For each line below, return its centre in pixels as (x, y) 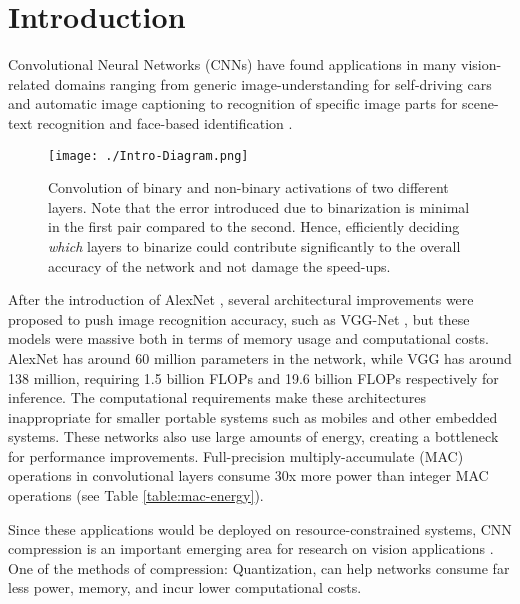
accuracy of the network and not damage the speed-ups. (219, 265)
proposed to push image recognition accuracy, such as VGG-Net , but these (239, 318)
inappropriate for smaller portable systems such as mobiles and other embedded (253, 416)
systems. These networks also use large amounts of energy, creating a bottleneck (253, 436)
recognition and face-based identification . (165, 122)
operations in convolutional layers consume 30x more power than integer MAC (248, 475)
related (29, 83)
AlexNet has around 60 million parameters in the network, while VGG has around (260, 357)
